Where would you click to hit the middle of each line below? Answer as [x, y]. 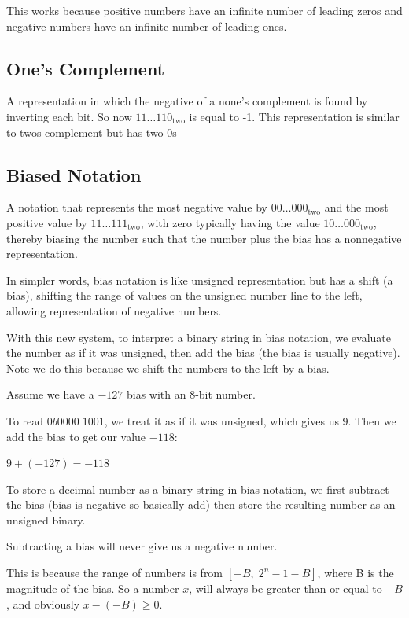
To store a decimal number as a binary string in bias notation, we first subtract [198, 489]
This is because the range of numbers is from [115, 573]
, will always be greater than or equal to [286, 589]
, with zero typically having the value [230, 222]
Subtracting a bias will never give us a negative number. [142, 546]
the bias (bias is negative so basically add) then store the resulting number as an [201, 504]
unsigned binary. [46, 519]
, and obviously [43, 603]
